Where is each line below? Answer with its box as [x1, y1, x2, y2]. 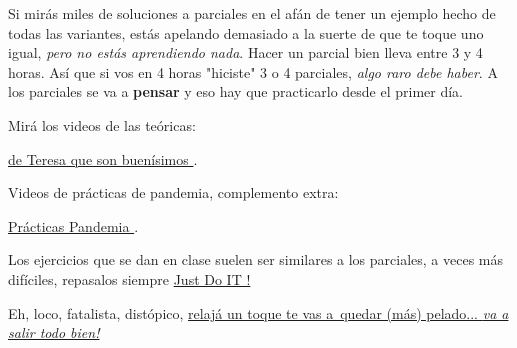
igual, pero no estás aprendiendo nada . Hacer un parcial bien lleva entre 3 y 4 [8, 42, 483, 63]
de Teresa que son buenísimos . [8, 148, 198, 169]
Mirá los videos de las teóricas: [8, 114, 196, 135]
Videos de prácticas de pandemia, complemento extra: [8, 182, 339, 203]
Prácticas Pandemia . [8, 215, 139, 236]
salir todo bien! [8, 322, 100, 343]
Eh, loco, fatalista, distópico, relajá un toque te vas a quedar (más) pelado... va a [8, 302, 509, 323]
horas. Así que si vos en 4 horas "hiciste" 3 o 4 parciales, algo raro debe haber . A [8, 61, 498, 82]
